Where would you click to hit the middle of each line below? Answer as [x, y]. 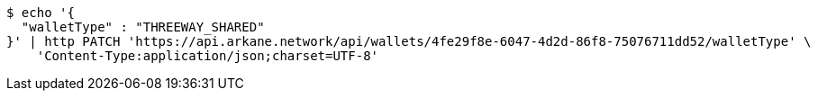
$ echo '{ [41, 13]
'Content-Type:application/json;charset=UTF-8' [208, 56]
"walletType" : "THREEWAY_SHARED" [143, 27]
